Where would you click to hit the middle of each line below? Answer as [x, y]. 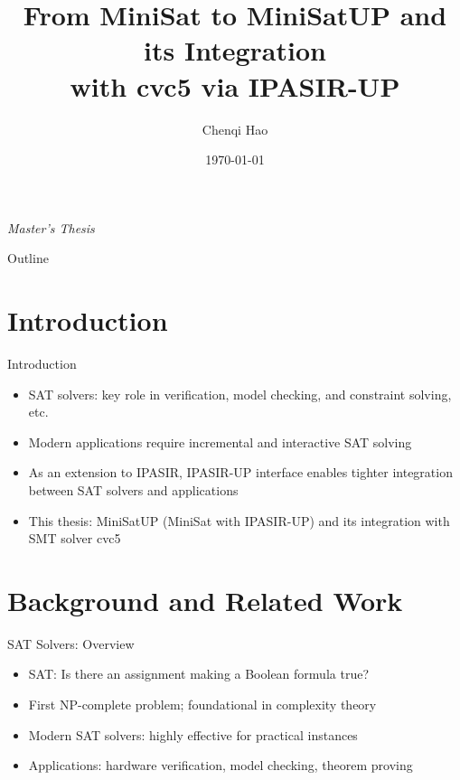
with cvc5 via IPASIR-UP [235, 85]
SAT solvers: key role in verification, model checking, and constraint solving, [240, 394]
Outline [28, 258]
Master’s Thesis [51, 227]
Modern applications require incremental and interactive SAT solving [220, 442]
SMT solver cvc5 [75, 538]
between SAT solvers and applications [133, 489]
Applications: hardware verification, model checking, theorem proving [221, 765]
